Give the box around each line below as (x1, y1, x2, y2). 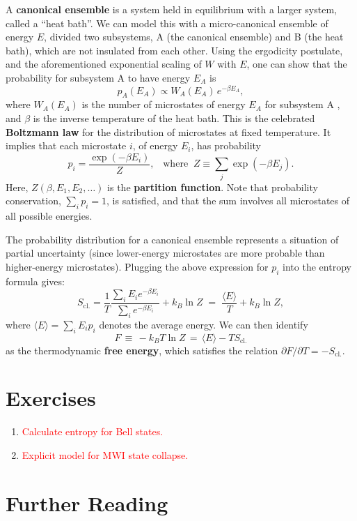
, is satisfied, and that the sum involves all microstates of (106, 193, 350, 208)
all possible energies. (6, 209, 93, 222)
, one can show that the (246, 56, 347, 71)
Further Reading (6, 488, 168, 517)
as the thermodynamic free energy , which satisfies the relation (6, 342, 278, 357)
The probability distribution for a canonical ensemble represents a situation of (6, 232, 339, 246)
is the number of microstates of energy (81, 97, 246, 112)
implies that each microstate (6, 138, 127, 153)
